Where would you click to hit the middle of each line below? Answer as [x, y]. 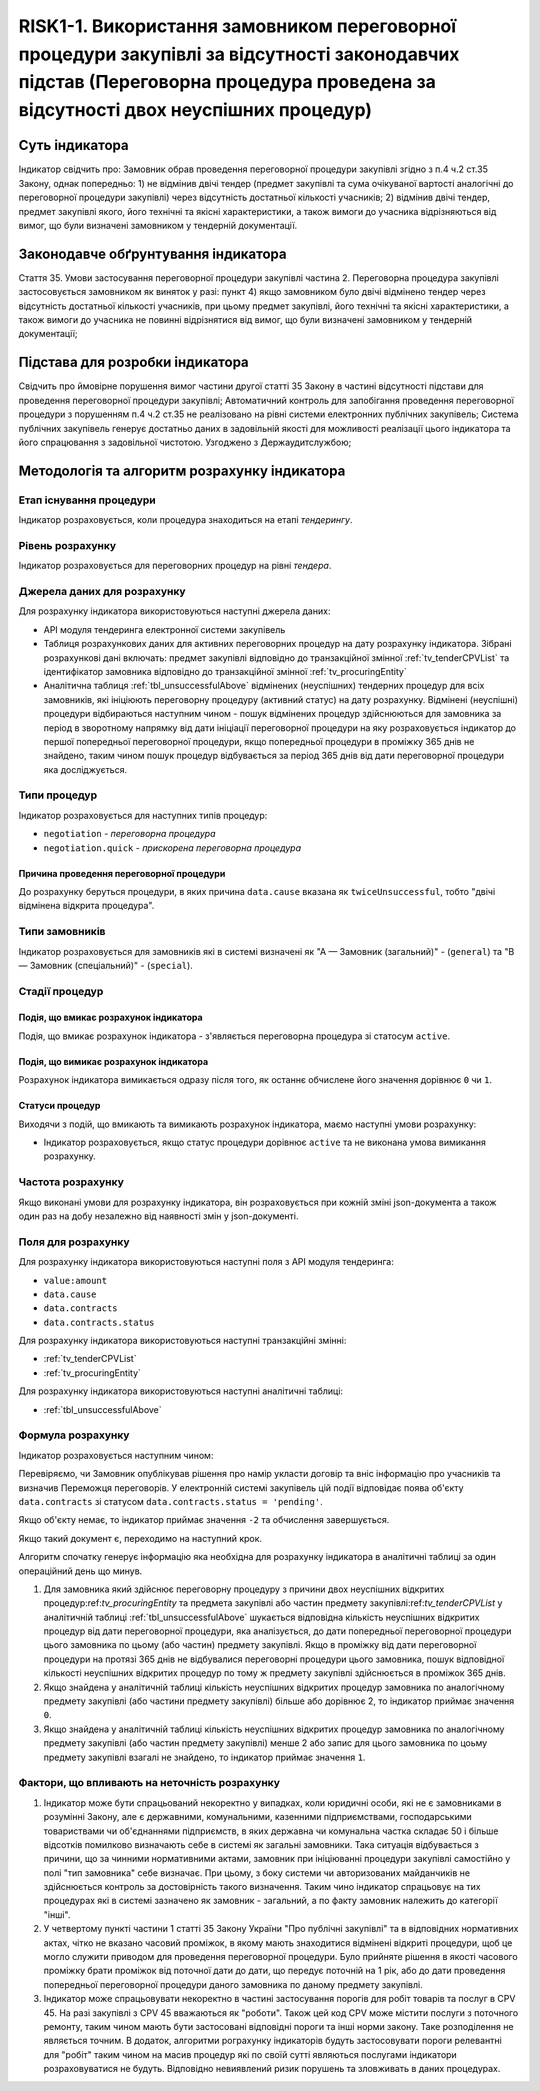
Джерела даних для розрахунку [102, 592]
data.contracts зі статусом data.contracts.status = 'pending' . [171, 1501]
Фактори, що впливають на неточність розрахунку [149, 1783]
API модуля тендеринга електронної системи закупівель [164, 629]
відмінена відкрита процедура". [86, 906]
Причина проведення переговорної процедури [122, 873]
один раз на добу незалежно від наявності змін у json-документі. [158, 1216]
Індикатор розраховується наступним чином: [116, 1455]
